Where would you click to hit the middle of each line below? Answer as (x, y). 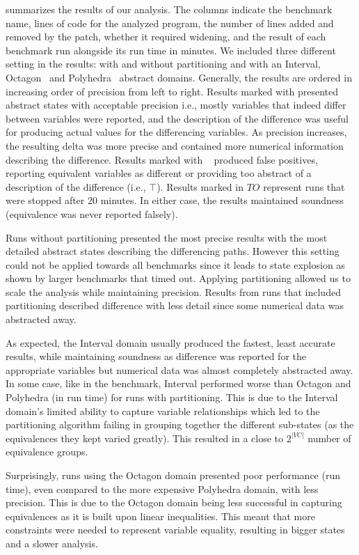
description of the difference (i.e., (76, 186)
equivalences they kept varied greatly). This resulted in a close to (144, 438)
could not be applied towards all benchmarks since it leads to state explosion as (175, 264)
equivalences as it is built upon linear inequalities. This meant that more (160, 516)
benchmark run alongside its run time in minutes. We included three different (171, 50)
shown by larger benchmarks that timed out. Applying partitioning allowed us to (178, 278)
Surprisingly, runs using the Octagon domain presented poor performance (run (173, 475)
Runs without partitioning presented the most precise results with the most (167, 237)
